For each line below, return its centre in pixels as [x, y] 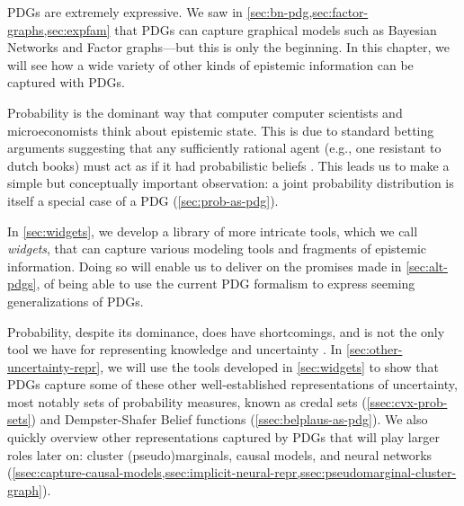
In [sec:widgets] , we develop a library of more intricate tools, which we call [213, 231]
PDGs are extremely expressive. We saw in [125, 12]
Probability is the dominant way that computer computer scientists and [205, 112]
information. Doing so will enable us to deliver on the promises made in [205, 266]
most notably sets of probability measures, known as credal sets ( [187, 401]
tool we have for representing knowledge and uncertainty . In [175, 349]
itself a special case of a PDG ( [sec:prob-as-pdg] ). [143, 200]
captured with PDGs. [66, 82]
